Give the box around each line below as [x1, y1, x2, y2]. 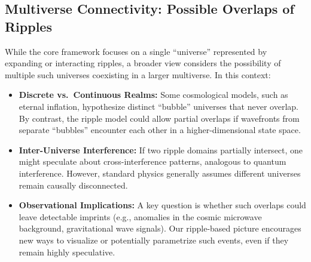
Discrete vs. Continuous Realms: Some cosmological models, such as [19, 88, 288, 101]
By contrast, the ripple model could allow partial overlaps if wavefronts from [19, 112, 300, 124]
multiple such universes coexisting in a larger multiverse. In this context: [5, 68, 271, 81]
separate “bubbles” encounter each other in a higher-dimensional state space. [19, 124, 301, 136]
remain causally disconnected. [19, 178, 128, 191]
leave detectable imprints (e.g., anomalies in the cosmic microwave [19, 210, 262, 223]
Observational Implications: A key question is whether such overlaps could [19, 199, 306, 211]
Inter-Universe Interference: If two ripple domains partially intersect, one [19, 143, 303, 156]
